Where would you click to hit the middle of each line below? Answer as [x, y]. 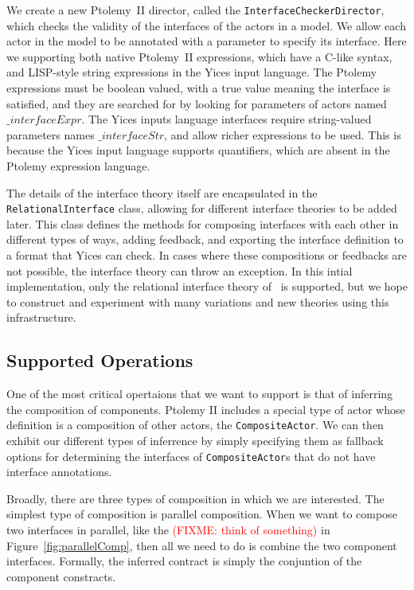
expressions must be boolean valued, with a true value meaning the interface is [199, 88]
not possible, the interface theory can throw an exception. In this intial [180, 270]
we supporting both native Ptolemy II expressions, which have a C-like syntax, [199, 56]
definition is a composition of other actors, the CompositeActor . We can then [195, 425]
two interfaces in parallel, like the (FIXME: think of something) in [168, 530]
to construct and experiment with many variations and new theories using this [198, 301]
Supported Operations [100, 360]
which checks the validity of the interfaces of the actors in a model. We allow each [206, 25]
